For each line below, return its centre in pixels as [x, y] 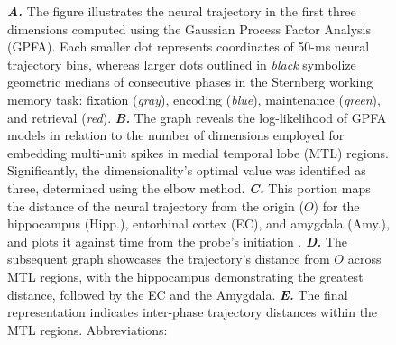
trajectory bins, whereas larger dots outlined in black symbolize [182, 64]
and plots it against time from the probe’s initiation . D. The [177, 241]
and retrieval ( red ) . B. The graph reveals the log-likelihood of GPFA [197, 117]
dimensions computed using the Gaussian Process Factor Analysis [189, 28]
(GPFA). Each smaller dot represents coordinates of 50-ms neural [189, 47]
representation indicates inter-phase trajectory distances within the [193, 312]
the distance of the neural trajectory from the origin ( [156, 205]
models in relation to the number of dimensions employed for [176, 135]
